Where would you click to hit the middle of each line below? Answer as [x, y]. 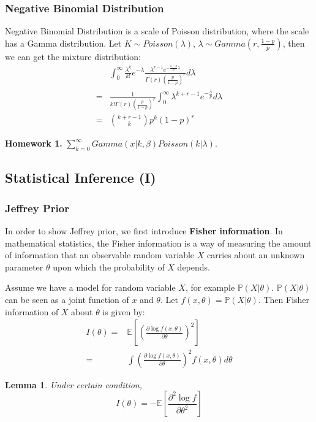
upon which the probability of [109, 267]
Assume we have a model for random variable [90, 287]
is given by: [124, 311]
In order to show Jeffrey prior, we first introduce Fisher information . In [144, 231]
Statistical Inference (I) [81, 178]
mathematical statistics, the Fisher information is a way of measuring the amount [158, 243]
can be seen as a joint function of [67, 300]
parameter [24, 267]
